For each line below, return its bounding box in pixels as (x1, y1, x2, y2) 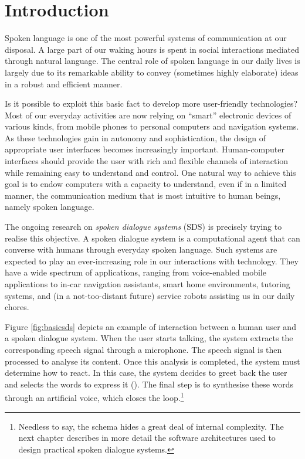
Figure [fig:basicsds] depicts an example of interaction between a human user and (5, 320, 296, 332)
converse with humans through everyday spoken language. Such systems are (5, 243, 277, 256)
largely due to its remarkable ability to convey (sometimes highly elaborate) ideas (5, 66, 299, 78)
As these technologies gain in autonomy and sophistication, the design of (5, 131, 266, 144)
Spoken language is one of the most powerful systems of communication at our (5, 32, 287, 44)
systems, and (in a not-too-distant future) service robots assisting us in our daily (5, 289, 295, 301)
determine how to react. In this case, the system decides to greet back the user (5, 366, 287, 379)
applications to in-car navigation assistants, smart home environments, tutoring (5, 278, 290, 290)
